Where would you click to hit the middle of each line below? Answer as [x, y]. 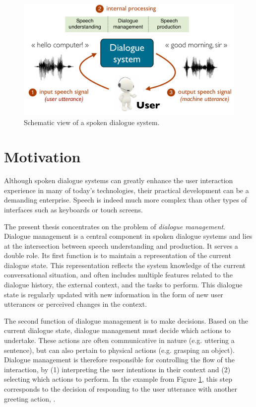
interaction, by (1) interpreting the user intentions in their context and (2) [117, 369]
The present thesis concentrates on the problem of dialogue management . [115, 226]
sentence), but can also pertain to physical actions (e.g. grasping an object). [119, 350]
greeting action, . [30, 398]
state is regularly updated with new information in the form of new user [114, 294]
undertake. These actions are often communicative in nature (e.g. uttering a [119, 340]
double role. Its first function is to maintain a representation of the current [118, 255]
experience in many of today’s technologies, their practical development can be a [127, 190]
